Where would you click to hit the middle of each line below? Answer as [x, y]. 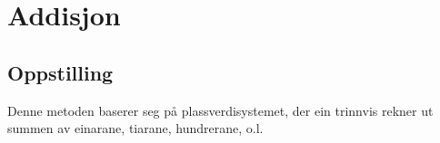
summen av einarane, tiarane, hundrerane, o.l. [135, 128]
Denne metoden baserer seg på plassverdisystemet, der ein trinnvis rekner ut [220, 110]
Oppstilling [60, 72]
